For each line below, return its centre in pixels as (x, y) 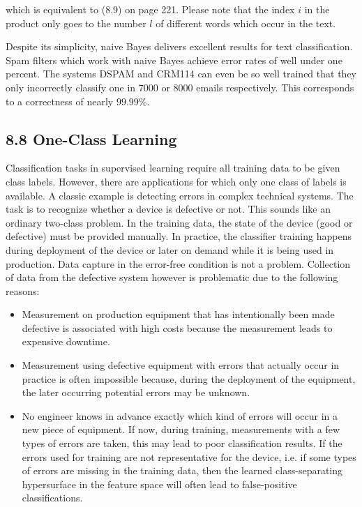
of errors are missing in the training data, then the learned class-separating (182, 470)
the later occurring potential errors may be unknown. (136, 392)
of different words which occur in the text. (246, 23)
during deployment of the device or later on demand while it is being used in (170, 249)
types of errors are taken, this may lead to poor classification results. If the (182, 443)
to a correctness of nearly (60, 101)
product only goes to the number (76, 23)
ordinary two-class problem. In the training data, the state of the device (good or (179, 222)
